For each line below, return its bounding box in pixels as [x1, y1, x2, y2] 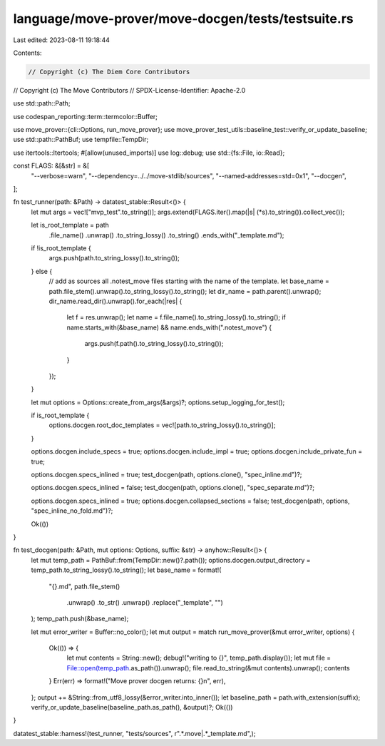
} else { [31, 267, 53, 275]
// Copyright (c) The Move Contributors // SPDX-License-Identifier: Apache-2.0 [13, 86, 246, 94]
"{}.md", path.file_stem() [48, 582, 120, 591]
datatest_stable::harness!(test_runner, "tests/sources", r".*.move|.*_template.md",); [13, 729, 256, 737]
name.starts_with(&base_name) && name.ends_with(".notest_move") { [66, 323, 272, 332]
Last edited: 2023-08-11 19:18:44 [13, 36, 111, 44]
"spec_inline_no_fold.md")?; [31, 506, 113, 515]
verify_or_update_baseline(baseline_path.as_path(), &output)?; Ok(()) [31, 703, 233, 712]
